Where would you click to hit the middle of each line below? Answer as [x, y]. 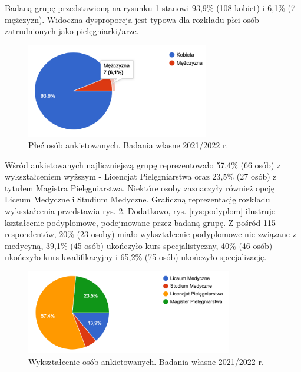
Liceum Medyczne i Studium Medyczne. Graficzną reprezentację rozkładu [138, 199]
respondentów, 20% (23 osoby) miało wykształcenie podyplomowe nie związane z [150, 234]
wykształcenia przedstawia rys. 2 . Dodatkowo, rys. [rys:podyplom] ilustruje [140, 210]
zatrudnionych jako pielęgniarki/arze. [72, 31]
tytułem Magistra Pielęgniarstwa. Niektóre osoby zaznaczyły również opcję [140, 187]
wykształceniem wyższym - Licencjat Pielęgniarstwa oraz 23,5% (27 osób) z [141, 176]
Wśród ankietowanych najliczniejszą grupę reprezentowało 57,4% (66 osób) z [143, 165]
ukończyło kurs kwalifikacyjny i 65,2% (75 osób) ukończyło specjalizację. [136, 257]
